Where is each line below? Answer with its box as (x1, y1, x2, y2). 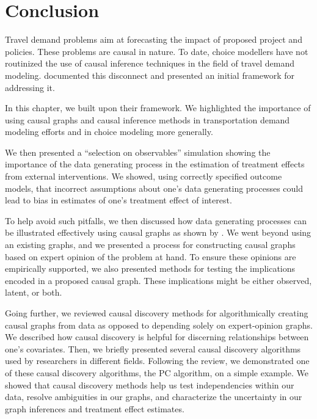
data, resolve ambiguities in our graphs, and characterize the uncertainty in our (5, 390, 302, 403)
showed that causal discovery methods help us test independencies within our (5, 378, 294, 391)
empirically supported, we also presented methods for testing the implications (5, 262, 296, 275)
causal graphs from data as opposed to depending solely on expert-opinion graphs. (5, 318, 313, 331)
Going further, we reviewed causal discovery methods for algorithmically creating (5, 307, 308, 319)
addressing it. (5, 81, 55, 93)
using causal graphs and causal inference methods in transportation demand (5, 113, 290, 126)
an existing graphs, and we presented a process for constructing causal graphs (5, 238, 296, 251)
